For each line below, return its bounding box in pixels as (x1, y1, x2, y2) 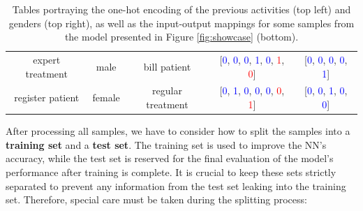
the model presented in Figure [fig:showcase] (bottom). (64, 29, 299, 44)
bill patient (143, 59, 191, 73)
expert (33, 52, 61, 67)
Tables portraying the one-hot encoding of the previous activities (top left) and (12, 2, 351, 16)
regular (152, 83, 182, 98)
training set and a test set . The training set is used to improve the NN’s (6, 137, 327, 152)
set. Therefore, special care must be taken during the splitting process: (6, 192, 307, 207)
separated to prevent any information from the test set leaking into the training (6, 178, 346, 193)
